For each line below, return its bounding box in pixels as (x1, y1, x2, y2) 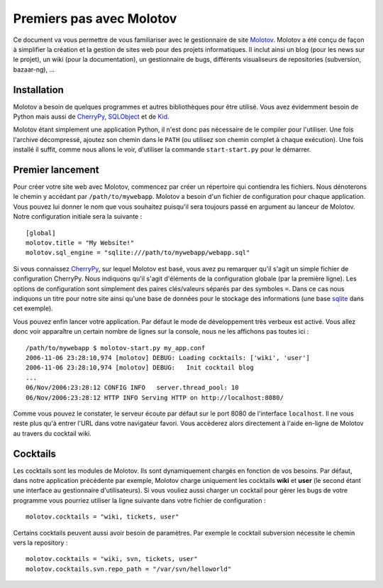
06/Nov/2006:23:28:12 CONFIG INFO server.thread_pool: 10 (26, 383, 239, 392)
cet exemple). (13, 304, 53, 312)
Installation (13, 84, 64, 96)
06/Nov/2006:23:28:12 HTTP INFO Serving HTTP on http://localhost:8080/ (26, 393, 284, 401)
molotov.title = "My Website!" (26, 239, 135, 247)
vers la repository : (13, 538, 68, 547)
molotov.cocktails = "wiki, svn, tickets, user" (26, 555, 198, 563)
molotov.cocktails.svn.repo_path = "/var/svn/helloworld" (26, 565, 232, 573)
